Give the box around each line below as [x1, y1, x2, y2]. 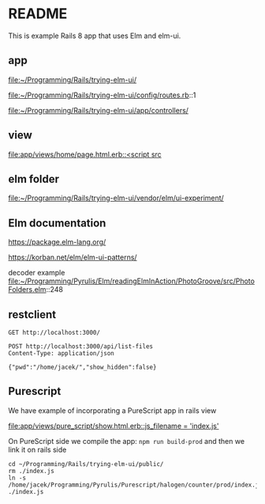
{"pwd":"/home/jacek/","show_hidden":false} [8, 363, 157, 371]
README [8, 5, 68, 23]
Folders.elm [8, 285, 47, 294]
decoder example [8, 268, 65, 278]
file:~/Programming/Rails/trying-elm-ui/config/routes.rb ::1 [8, 90, 196, 100]
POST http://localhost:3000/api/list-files [8, 343, 154, 351]
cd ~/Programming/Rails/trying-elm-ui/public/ [8, 460, 164, 468]
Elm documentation [8, 216, 106, 229]
